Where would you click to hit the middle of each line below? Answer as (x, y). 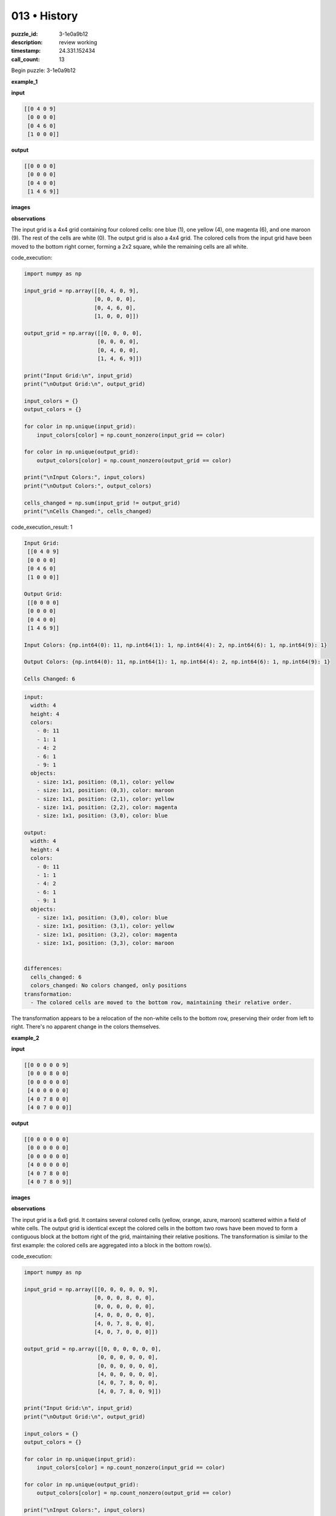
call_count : (26, 59)
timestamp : (26, 51)
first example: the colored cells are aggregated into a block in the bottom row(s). (111, 1245)
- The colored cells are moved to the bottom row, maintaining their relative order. (161, 1002)
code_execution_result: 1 (42, 527)
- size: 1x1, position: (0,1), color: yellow (105, 782)
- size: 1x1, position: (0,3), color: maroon (105, 790)
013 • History (44, 16)
